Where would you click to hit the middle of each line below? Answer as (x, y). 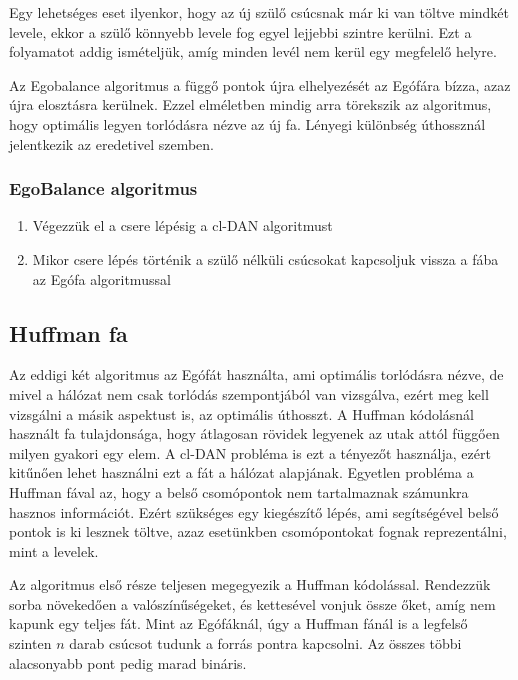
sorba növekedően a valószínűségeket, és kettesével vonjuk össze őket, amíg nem (252, 603)
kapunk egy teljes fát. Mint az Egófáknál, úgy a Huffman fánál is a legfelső (238, 623)
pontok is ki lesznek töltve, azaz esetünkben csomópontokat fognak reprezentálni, (258, 531)
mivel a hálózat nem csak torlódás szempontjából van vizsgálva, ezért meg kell (249, 393)
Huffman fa (68, 332)
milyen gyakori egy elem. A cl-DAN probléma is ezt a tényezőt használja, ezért (250, 452)
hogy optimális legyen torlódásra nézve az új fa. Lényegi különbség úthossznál (247, 123)
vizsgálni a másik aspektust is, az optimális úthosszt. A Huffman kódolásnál (242, 413)
